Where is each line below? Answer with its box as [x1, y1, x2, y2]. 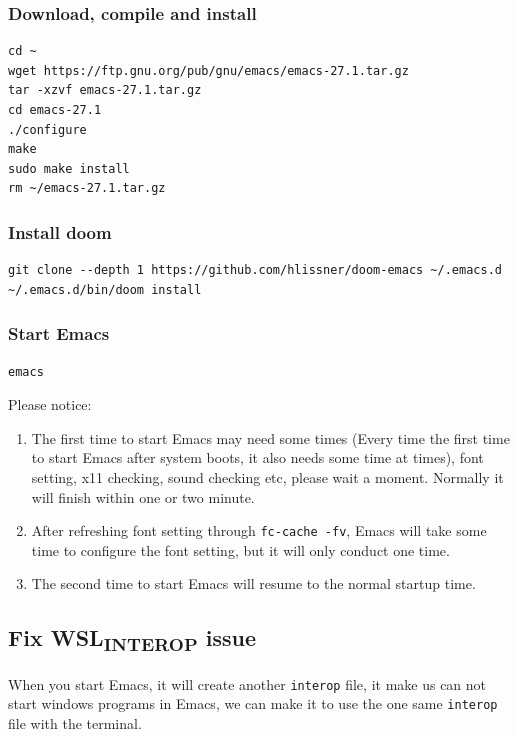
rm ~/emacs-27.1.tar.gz [8, 181, 166, 196]
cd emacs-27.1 [8, 103, 102, 117]
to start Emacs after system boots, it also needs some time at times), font [31, 447, 484, 468]
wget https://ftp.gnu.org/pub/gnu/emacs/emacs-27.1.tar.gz [8, 63, 409, 78]
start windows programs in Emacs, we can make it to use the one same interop [8, 693, 498, 714]
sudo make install [8, 161, 130, 176]
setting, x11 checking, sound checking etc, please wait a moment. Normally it [31, 466, 504, 487]
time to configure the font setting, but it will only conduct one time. [31, 539, 450, 560]
